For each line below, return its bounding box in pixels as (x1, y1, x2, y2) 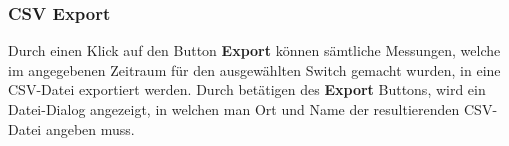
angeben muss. (45, 118, 135, 139)
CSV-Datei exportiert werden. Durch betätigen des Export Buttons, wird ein (8, 79, 486, 100)
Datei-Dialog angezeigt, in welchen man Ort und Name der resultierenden (8, 99, 460, 119)
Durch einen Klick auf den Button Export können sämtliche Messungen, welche (8, 40, 501, 61)
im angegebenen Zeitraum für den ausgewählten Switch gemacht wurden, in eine (8, 59, 501, 80)
